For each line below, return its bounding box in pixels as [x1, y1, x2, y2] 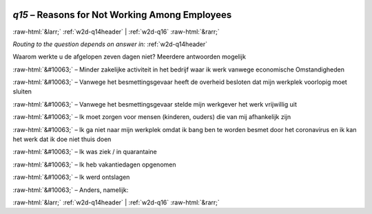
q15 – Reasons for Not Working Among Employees [12, 9, 232, 21]
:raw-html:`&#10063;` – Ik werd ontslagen [12, 173, 130, 182]
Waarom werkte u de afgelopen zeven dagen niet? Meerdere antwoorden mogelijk [12, 52, 246, 61]
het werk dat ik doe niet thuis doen [12, 135, 112, 144]
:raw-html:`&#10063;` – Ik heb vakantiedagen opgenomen [12, 160, 176, 169]
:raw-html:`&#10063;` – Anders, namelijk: [12, 186, 129, 194]
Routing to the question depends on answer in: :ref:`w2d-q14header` [12, 40, 208, 48]
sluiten [12, 87, 32, 96]
